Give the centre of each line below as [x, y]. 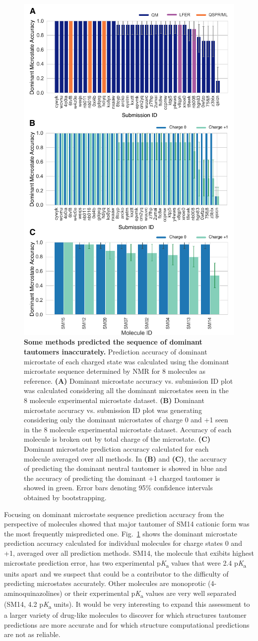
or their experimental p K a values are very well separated [151, 593]
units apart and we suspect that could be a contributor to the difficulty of [116, 573]
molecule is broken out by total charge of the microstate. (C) [117, 439]
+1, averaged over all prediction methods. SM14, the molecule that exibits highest [129, 553]
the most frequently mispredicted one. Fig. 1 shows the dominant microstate [121, 533]
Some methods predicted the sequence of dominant [113, 342]
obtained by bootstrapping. [65, 497]
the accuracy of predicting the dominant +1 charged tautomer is [122, 478]
